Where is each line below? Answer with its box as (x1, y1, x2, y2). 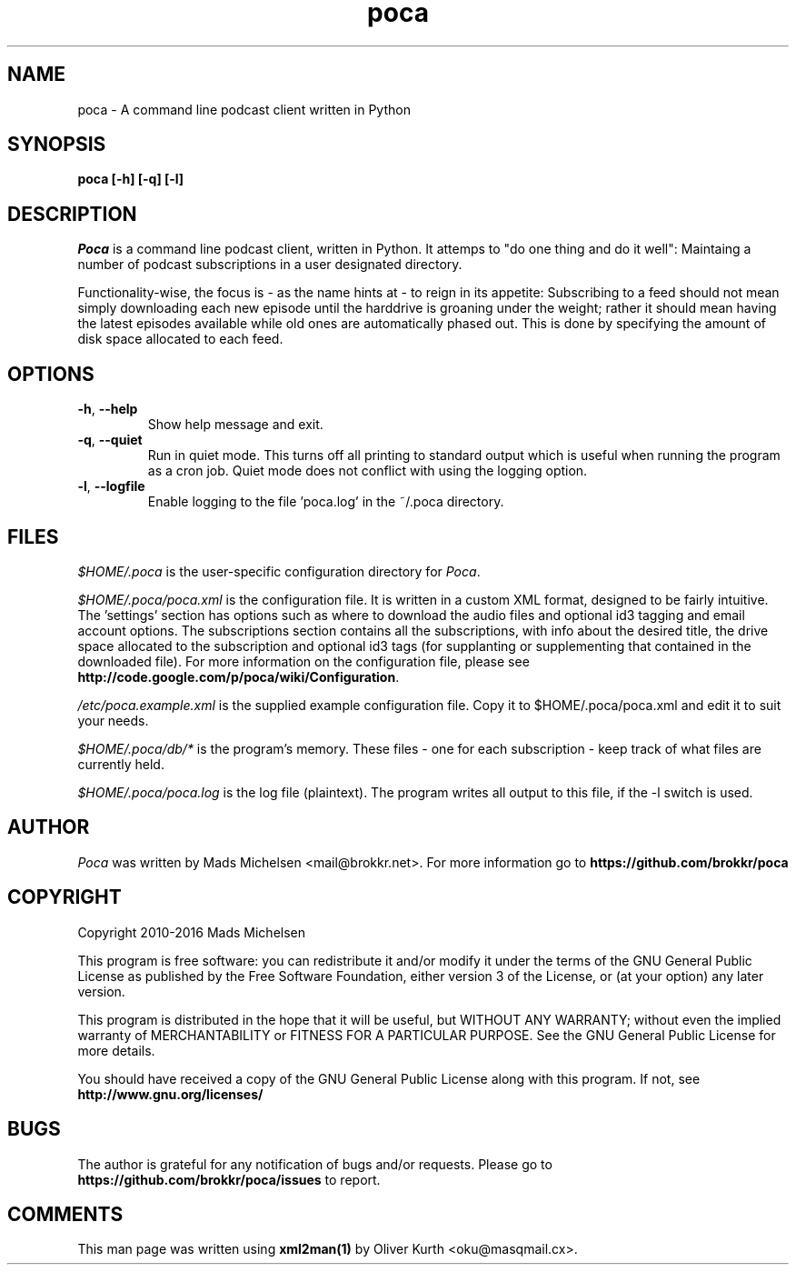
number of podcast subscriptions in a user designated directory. (77, 256, 463, 273)
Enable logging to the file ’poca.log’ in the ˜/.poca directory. (147, 494, 504, 510)
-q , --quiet (77, 432, 143, 448)
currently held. (77, 756, 164, 772)
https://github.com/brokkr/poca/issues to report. (77, 1171, 381, 1187)
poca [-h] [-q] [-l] (77, 171, 184, 187)
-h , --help (77, 401, 138, 417)
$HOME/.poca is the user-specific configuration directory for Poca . (77, 563, 481, 579)
